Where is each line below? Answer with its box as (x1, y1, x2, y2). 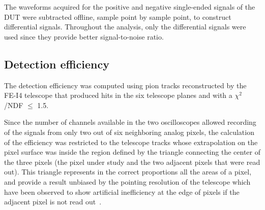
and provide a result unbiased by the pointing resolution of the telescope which (4, 176, 251, 187)
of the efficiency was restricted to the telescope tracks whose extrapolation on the (4, 136, 258, 147)
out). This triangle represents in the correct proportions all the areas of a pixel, (4, 166, 252, 177)
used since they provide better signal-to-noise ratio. (4, 31, 164, 42)
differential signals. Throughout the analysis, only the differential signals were (4, 21, 246, 32)
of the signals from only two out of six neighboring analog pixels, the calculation (4, 126, 254, 137)
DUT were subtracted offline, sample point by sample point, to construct (4, 11, 231, 22)
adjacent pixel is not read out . (4, 196, 102, 207)
